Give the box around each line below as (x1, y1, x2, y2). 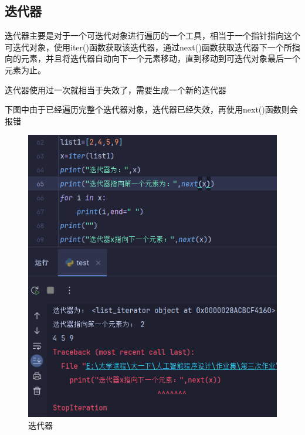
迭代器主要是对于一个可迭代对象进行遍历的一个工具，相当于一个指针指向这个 (5, 29, 300, 42)
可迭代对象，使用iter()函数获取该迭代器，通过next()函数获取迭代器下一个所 (5, 40, 292, 53)
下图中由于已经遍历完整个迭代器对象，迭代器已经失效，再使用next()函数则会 (5, 103, 298, 115)
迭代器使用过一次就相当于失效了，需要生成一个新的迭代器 (5, 83, 226, 96)
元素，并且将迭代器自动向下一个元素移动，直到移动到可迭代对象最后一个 (21, 52, 300, 64)
